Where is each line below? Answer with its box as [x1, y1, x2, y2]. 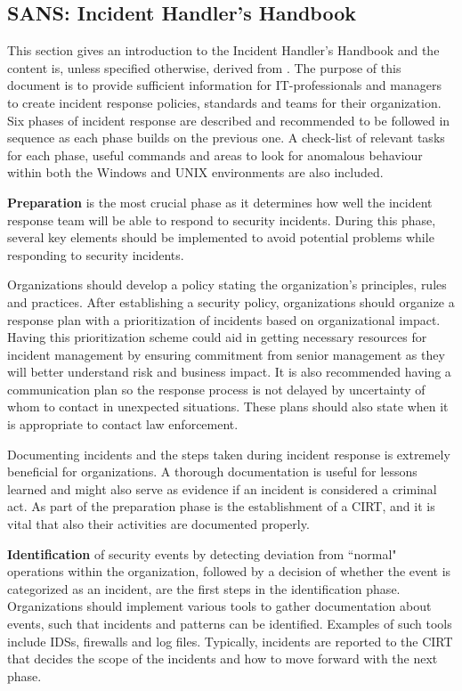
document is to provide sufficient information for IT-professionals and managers [7, 76, 442, 94]
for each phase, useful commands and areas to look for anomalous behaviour [7, 145, 423, 164]
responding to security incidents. [7, 245, 184, 264]
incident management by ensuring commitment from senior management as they [7, 345, 445, 363]
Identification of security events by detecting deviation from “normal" [7, 544, 397, 563]
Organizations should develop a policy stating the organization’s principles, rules [7, 275, 447, 294]
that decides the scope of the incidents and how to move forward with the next [7, 649, 438, 668]
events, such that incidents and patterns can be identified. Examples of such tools [7, 614, 452, 633]
